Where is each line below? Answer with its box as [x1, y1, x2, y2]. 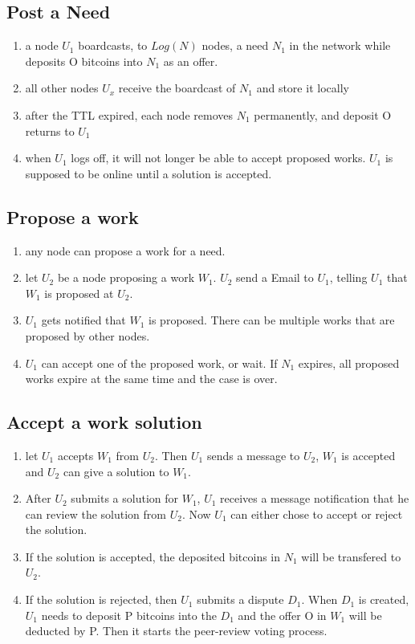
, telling [329, 269, 368, 286]
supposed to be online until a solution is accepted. [25, 165, 272, 181]
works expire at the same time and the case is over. [25, 370, 278, 387]
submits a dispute [197, 591, 284, 608]
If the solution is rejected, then [25, 591, 177, 608]
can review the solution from [25, 505, 166, 522]
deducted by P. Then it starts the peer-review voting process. [25, 622, 328, 639]
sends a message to [206, 446, 300, 463]
